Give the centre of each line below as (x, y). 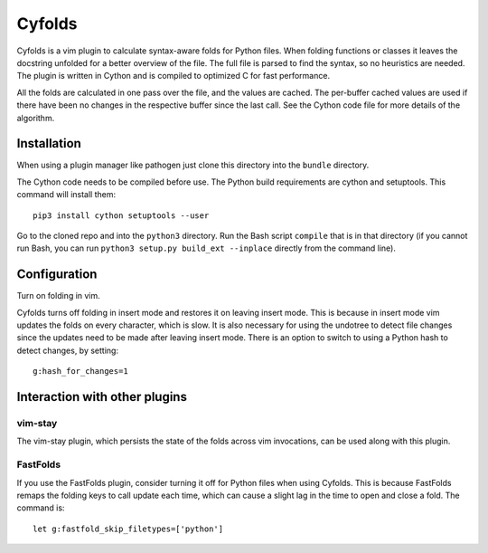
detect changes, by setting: (68, 350)
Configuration (57, 275)
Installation (49, 143)
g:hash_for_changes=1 (80, 372)
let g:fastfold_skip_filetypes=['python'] (128, 529)
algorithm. (36, 118)
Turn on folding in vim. (59, 296)
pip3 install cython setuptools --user (121, 215)
